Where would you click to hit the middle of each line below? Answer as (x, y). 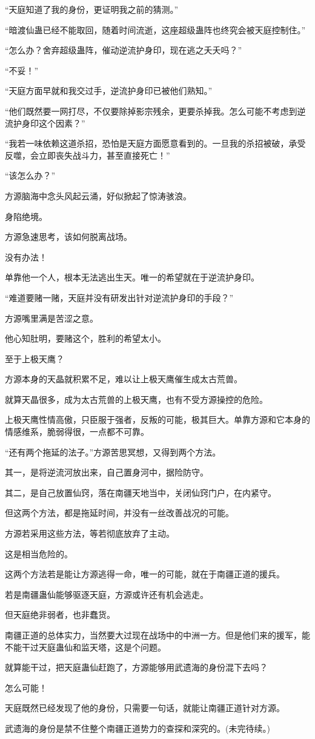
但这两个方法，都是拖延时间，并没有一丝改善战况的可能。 (119, 513)
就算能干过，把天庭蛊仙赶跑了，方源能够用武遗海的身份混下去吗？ (136, 667)
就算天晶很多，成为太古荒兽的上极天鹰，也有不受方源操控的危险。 (136, 399)
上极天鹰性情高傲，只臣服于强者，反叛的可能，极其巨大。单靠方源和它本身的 (157, 419)
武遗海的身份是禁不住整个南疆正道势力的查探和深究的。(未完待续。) (138, 728)
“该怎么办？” (30, 175)
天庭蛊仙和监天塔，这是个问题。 (102, 647)
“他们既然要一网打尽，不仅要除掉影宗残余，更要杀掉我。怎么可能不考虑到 (151, 111)
